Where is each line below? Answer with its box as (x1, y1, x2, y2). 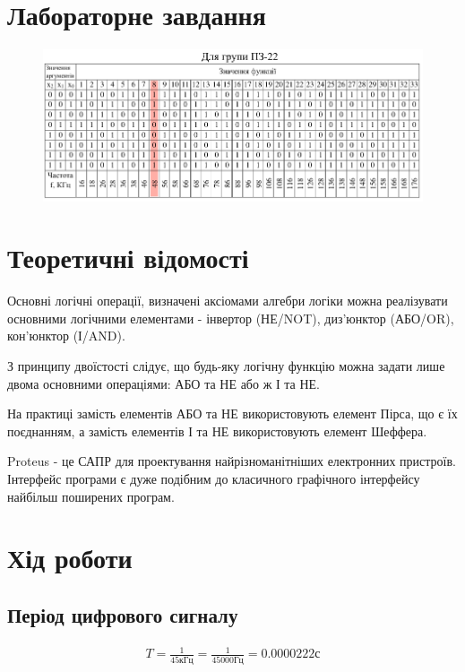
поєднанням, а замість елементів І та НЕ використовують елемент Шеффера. (7, 421, 427, 440)
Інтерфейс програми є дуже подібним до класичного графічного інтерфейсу (7, 469, 420, 487)
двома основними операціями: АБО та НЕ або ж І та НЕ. (7, 374, 321, 392)
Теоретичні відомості (7, 239, 249, 276)
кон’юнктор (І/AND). (7, 326, 125, 345)
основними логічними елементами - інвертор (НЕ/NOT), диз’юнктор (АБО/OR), (7, 308, 454, 327)
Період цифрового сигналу (7, 600, 238, 628)
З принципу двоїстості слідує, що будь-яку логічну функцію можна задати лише (7, 357, 445, 375)
